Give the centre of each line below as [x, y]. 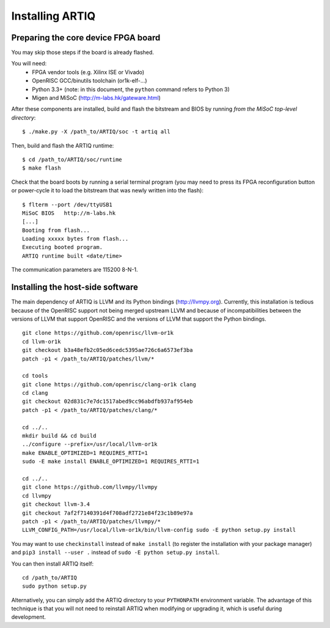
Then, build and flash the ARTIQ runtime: [63, 145]
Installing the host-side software [75, 287]
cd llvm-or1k [42, 342]
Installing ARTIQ [53, 16]
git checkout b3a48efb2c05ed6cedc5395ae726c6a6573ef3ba [108, 350]
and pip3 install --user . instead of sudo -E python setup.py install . [116, 552]
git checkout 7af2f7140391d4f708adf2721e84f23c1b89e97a [108, 513]
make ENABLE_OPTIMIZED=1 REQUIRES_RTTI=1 [85, 453]
